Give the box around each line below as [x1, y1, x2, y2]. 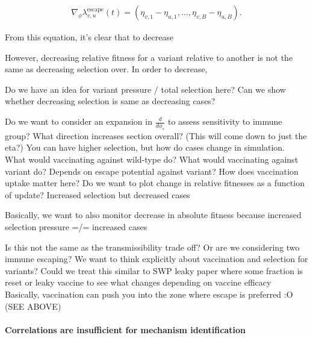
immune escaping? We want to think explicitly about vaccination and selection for [5, 252, 308, 265]
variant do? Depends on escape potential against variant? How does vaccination [5, 164, 299, 177]
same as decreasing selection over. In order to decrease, [5, 63, 208, 75]
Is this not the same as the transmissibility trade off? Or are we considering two [5, 240, 300, 253]
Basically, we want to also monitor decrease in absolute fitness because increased [5, 208, 302, 221]
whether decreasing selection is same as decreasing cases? [5, 95, 215, 107]
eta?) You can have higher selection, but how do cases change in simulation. [5, 141, 285, 154]
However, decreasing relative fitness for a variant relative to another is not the [5, 51, 293, 63]
